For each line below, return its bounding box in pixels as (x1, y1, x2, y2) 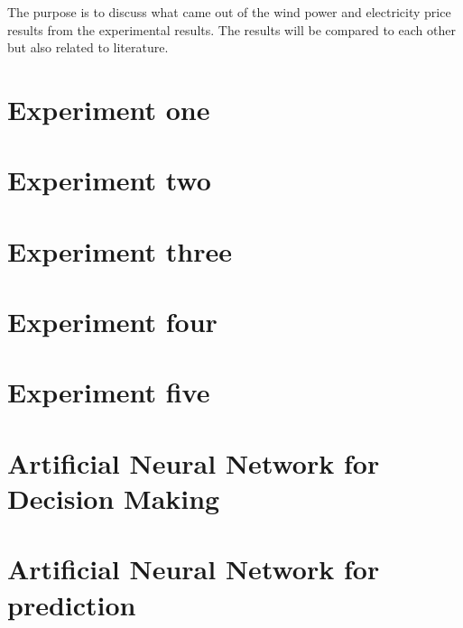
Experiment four (7, 303, 218, 340)
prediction (7, 586, 136, 623)
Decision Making (7, 480, 220, 517)
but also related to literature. (7, 38, 169, 57)
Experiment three (7, 232, 232, 269)
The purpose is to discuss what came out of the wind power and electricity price (7, 3, 451, 21)
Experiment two (7, 162, 211, 199)
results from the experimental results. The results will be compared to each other (7, 20, 456, 39)
